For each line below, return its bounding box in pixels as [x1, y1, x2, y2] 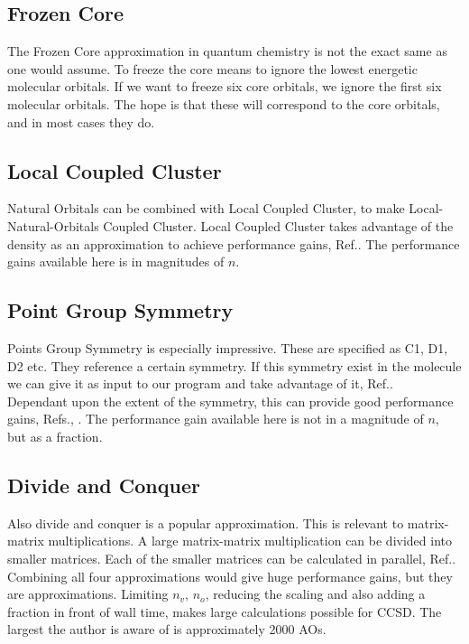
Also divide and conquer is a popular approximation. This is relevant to [7, 513, 404, 532]
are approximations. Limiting [7, 584, 169, 603]
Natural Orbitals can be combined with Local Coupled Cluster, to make [7, 199, 405, 218]
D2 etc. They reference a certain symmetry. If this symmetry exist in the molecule [7, 356, 462, 375]
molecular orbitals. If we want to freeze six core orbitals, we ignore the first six [7, 77, 442, 96]
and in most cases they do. [7, 112, 155, 131]
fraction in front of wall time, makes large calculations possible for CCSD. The [7, 602, 442, 621]
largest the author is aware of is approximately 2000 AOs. [7, 620, 326, 639]
